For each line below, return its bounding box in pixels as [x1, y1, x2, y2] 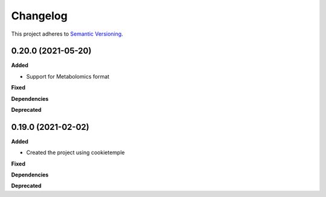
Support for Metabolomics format [26, 73, 110, 80]
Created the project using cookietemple [26, 149, 125, 157]
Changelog [11, 9, 68, 22]
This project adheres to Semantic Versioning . [11, 30, 123, 37]
